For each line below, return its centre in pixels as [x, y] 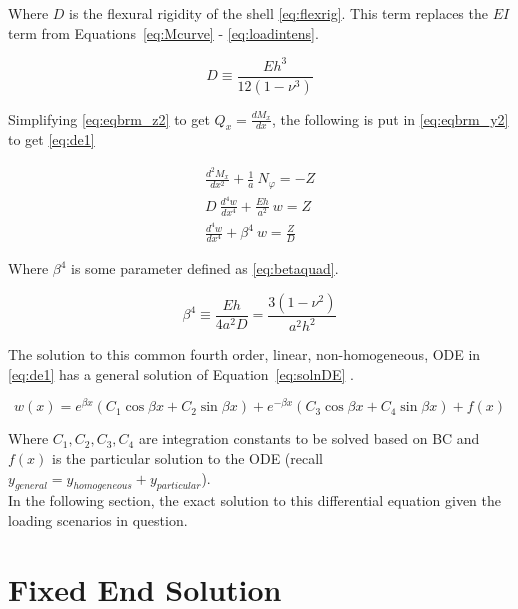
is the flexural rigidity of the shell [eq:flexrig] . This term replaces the [278, 13]
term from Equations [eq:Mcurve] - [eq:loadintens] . [163, 32]
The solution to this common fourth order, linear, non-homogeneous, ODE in [244, 354]
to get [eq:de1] [51, 139]
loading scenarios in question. [98, 520]
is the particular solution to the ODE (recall [187, 458]
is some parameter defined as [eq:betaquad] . [205, 268]
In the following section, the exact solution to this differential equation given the [254, 500]
